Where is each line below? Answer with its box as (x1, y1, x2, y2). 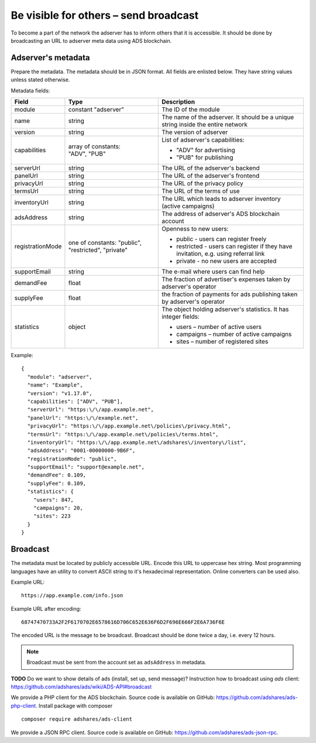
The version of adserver (162, 128, 228, 136)
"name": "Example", (27, 382, 83, 389)
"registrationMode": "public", (27, 456, 117, 462)
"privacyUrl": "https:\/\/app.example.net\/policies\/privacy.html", (27, 423, 231, 430)
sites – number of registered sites (176, 337, 269, 345)
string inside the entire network (162, 121, 248, 129)
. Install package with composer (35, 702, 113, 709)
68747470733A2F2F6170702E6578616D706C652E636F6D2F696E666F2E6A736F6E (21, 619, 225, 626)
